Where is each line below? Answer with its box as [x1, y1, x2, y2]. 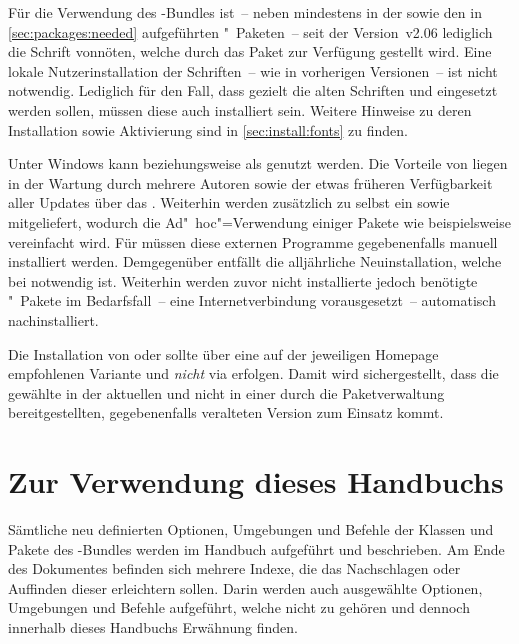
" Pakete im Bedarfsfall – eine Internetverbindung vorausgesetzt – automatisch [8, 290, 496, 311]
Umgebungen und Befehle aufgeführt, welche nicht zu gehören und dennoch [8, 597, 470, 618]
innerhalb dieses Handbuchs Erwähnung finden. [8, 616, 298, 637]
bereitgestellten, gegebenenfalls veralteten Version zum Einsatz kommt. [8, 402, 444, 423]
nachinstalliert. [8, 309, 99, 330]
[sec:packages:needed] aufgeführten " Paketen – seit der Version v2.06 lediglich [8, 21, 493, 42]
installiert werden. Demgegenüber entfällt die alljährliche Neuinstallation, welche [8, 251, 502, 272]
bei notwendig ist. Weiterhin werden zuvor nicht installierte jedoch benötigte [8, 270, 478, 291]
